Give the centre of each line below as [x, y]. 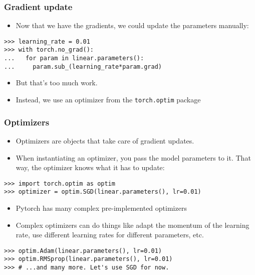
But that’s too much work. [57, 83]
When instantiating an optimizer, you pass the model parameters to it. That [133, 157]
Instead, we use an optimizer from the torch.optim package [108, 100]
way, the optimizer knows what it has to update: [90, 167]
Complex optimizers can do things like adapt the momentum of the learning [133, 225]
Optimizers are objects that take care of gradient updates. [105, 140]
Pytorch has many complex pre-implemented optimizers [101, 208]
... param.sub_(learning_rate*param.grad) [83, 66]
